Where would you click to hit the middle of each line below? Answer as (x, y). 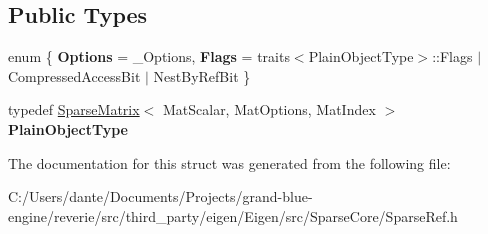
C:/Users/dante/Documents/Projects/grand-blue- (160, 196)
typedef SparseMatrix (74, 109)
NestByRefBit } (202, 75)
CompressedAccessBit (74, 75)
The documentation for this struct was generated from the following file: (229, 162)
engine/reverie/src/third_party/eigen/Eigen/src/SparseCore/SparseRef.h (233, 215)
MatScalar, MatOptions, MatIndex (269, 109)
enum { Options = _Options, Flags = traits (149, 56)
